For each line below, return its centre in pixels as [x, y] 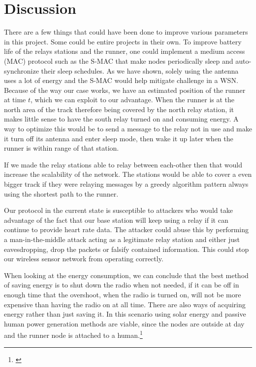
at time [15, 100]
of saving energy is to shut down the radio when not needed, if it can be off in [122, 285]
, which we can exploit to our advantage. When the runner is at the [133, 100]
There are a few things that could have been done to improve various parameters [126, 32]
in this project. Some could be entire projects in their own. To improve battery [123, 41]
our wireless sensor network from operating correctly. [84, 259]
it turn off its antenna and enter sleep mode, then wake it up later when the [119, 138]
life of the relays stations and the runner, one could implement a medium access [125, 51]
